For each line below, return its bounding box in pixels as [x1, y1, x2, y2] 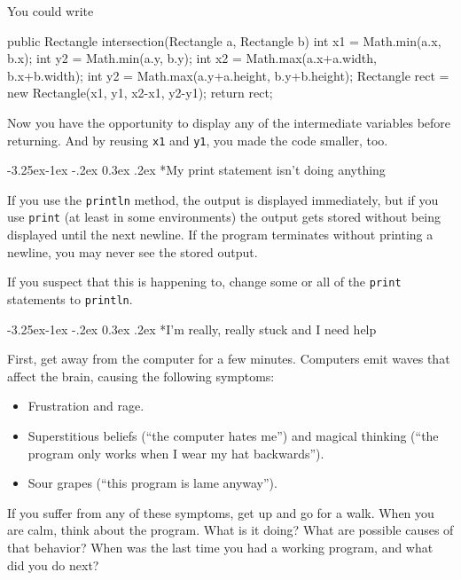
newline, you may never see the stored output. [7, 242, 258, 261]
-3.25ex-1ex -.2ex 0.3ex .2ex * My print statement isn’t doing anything [7, 161, 386, 179]
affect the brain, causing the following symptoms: [7, 366, 275, 385]
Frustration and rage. [27, 396, 145, 415]
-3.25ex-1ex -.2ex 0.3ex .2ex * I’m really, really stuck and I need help [7, 319, 377, 338]
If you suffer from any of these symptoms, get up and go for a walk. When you [7, 503, 434, 521]
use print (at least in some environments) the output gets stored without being [7, 208, 441, 226]
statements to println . [7, 289, 133, 308]
